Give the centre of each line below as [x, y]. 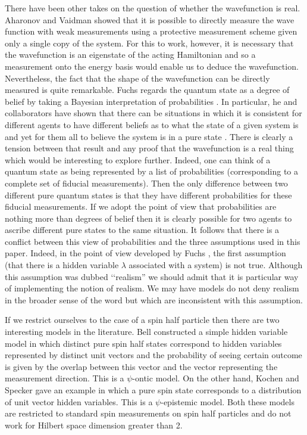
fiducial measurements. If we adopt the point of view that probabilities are [141, 206]
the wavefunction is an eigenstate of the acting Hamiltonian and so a [130, 55]
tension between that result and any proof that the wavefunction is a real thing [149, 148]
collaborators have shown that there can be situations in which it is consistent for [153, 113]
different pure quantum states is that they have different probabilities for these [148, 195]
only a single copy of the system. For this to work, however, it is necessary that [149, 43]
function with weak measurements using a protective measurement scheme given [151, 31]
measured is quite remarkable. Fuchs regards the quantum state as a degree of [147, 90]
